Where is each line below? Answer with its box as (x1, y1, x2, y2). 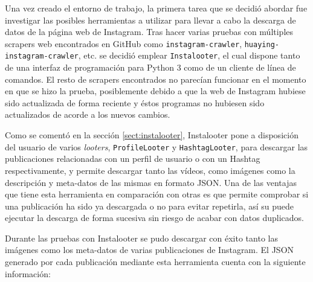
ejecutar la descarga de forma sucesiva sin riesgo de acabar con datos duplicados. (5, 211, 304, 224)
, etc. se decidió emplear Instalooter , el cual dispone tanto (78, 49, 300, 62)
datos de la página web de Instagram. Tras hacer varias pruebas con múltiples (5, 25, 294, 38)
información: (5, 267, 51, 280)
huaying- (244, 40, 279, 49)
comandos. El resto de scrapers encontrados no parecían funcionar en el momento (5, 72, 306, 85)
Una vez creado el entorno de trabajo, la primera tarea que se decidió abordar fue (5, 2, 308, 14)
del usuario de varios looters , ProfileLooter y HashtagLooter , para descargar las (5, 140, 308, 153)
